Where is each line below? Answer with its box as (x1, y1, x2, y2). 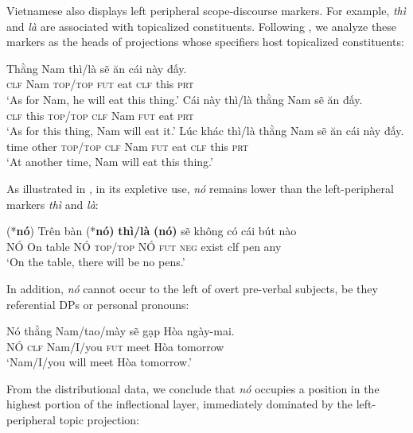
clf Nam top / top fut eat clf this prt (6, 75, 194, 92)
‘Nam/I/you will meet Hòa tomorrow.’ (6, 354, 193, 370)
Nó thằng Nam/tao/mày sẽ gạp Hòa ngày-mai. (6, 323, 235, 339)
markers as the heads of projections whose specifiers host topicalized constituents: (6, 33, 404, 50)
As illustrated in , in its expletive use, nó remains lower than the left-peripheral (6, 180, 394, 196)
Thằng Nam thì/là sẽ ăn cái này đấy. (6, 60, 187, 76)
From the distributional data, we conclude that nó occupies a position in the (6, 380, 380, 396)
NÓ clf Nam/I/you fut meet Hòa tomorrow (6, 338, 224, 354)
